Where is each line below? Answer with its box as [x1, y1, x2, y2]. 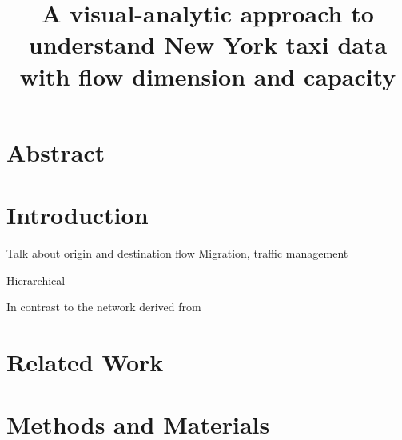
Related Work [6, 346, 164, 378]
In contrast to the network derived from [6, 298, 201, 315]
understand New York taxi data [28, 28, 388, 61]
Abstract [6, 135, 105, 168]
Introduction [6, 198, 149, 231]
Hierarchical [6, 271, 66, 288]
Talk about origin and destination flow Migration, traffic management [6, 245, 348, 262]
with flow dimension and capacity [19, 59, 396, 92]
